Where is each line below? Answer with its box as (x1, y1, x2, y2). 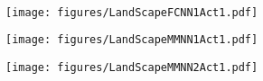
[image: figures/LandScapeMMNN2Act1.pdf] (5, 60, 258, 74)
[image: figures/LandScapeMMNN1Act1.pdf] (5, 33, 258, 47)
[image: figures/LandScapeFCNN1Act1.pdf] (5, 5, 258, 19)
